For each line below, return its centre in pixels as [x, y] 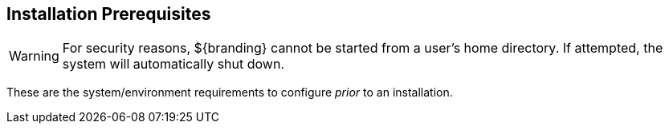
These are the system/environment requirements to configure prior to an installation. [230, 93]
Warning [34, 56]
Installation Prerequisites [109, 14]
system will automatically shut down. [173, 64]
